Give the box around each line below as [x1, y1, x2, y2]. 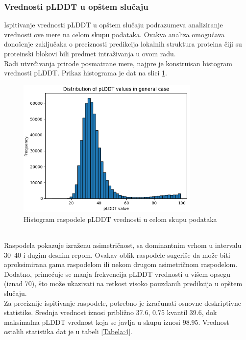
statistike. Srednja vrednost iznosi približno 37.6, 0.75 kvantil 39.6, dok [4, 307, 217, 317]
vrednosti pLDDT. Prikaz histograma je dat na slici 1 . [4, 68, 167, 78]
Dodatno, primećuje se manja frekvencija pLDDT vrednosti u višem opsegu [4, 268, 231, 279]
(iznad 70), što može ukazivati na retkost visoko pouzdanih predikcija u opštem [4, 278, 243, 289]
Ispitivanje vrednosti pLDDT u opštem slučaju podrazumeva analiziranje [4, 20, 223, 30]
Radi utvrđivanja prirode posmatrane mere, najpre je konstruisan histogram [4, 58, 232, 68]
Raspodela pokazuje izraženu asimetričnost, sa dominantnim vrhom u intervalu [4, 240, 242, 250]
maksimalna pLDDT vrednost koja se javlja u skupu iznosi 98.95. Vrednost [4, 316, 229, 327]
